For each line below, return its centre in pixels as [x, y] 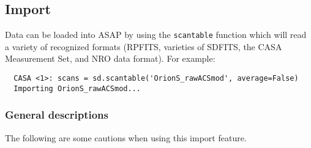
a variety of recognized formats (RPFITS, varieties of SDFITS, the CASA [144, 46]
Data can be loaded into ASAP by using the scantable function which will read [156, 35]
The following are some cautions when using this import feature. [126, 137]
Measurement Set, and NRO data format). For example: [110, 58]
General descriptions [57, 115]
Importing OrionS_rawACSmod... [77, 88]
